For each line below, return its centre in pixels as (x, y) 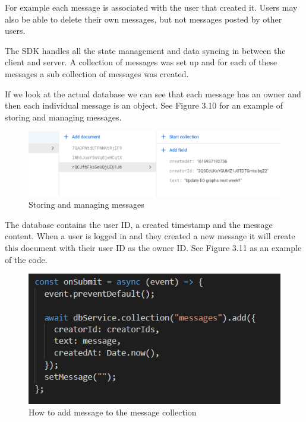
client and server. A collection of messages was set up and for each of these (141, 62)
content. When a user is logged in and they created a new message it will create (150, 236)
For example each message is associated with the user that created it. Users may (151, 7)
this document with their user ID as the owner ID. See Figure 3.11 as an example (153, 248)
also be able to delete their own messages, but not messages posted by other (143, 19)
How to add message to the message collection (113, 412)
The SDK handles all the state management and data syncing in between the (145, 50)
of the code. (26, 259)
